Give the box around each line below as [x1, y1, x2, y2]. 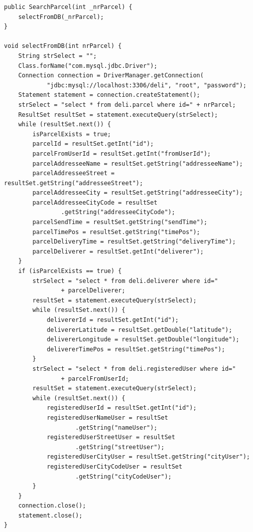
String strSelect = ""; [18, 52, 97, 59]
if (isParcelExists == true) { [18, 267, 122, 275]
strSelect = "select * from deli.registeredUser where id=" [32, 365, 236, 372]
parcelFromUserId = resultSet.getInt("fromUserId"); [32, 150, 211, 157]
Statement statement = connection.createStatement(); [18, 91, 200, 99]
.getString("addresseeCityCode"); [61, 209, 175, 216]
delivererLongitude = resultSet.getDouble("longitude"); [46, 336, 240, 343]
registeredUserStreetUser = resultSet [46, 434, 175, 441]
